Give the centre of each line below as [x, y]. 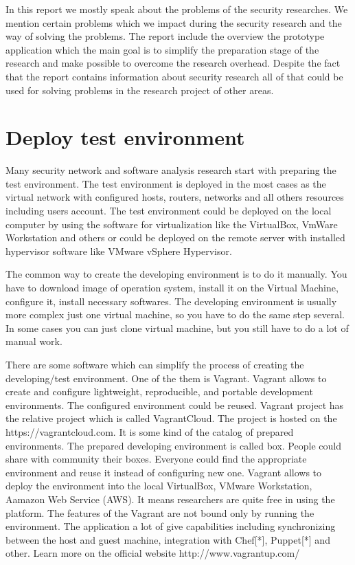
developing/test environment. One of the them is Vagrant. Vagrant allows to [166, 378]
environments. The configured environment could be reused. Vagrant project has [175, 405]
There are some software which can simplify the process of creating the [155, 364]
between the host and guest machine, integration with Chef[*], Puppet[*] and [168, 539]
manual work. [34, 341]
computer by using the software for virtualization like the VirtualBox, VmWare [172, 224]
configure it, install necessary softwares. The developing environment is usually [171, 301]
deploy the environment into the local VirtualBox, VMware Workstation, [159, 486]
